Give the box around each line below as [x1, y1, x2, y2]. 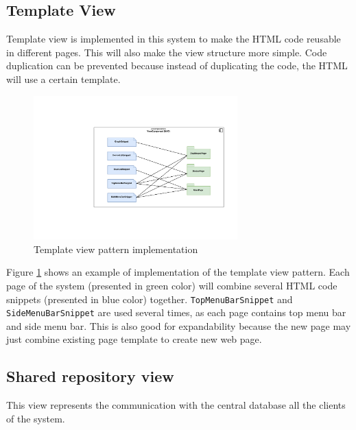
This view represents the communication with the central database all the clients [6, 398, 346, 412]
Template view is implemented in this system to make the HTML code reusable [6, 32, 341, 46]
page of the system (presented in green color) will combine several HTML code [6, 278, 337, 292]
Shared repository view [6, 366, 174, 387]
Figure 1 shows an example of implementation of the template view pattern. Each [6, 265, 350, 279]
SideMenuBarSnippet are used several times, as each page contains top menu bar [6, 305, 346, 320]
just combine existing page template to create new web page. [6, 332, 262, 346]
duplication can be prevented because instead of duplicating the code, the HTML [6, 58, 348, 73]
